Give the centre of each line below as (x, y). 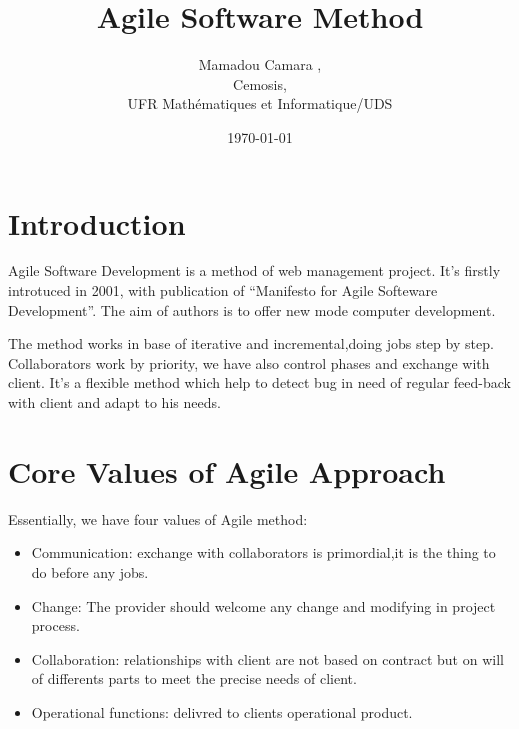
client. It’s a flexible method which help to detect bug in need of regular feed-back (259, 382)
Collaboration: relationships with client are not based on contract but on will (267, 658)
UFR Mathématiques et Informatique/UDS (260, 103)
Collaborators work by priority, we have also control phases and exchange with (249, 362)
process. (55, 625)
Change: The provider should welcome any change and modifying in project (263, 605)
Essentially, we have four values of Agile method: (158, 518)
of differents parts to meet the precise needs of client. (194, 678)
